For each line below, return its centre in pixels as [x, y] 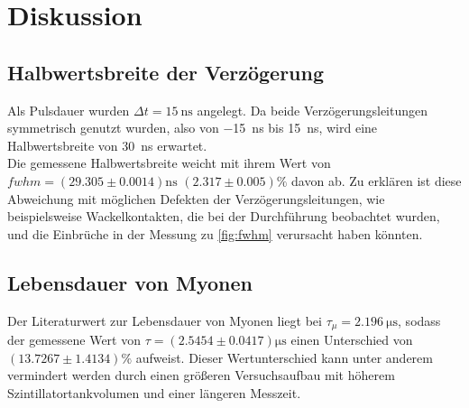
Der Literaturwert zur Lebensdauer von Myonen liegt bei [165, 320]
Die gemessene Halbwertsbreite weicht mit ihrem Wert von [169, 163]
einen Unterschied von [352, 339]
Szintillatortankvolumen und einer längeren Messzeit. [154, 392]
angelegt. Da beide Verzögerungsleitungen [313, 110]
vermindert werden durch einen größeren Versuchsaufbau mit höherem [201, 375]
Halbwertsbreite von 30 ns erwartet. [107, 145]
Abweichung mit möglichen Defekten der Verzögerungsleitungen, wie [196, 198]
